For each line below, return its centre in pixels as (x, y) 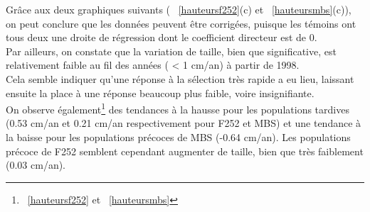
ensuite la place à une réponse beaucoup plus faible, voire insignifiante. (160, 93)
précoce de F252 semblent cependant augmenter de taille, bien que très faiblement (185, 151)
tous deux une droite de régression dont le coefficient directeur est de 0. (162, 37)
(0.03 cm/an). (36, 165)
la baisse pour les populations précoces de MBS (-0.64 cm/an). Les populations (178, 137)
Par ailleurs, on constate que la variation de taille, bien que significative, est (171, 51)
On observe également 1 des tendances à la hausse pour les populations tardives (178, 108)
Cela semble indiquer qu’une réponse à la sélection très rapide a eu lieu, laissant (180, 78)
